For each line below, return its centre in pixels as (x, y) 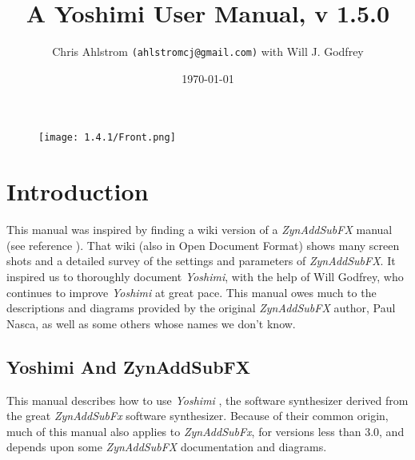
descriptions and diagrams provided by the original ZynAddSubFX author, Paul (201, 308)
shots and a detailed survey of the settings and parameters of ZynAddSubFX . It (201, 261)
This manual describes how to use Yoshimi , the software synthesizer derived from (207, 400)
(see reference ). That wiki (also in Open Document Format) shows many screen (203, 245)
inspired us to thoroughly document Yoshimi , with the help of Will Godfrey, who (205, 276)
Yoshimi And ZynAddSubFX (129, 366)
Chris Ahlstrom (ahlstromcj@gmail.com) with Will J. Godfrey (208, 52)
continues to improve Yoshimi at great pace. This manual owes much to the (192, 292)
